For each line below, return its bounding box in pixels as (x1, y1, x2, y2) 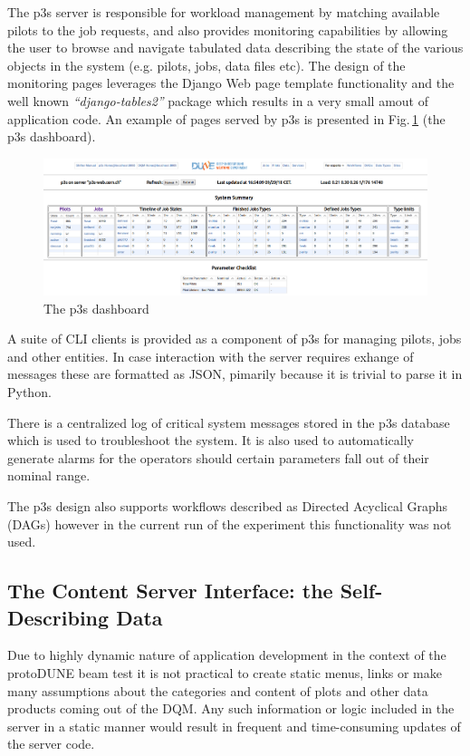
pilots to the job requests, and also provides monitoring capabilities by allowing (7, 20, 448, 39)
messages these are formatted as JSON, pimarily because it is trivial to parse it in (7, 364, 463, 383)
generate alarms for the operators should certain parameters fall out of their (7, 448, 429, 467)
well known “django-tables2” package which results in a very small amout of (7, 91, 429, 110)
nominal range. (7, 466, 91, 485)
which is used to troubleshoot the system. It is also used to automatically (7, 431, 415, 450)
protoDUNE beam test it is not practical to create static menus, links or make (7, 663, 442, 682)
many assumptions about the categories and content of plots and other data (7, 681, 428, 700)
